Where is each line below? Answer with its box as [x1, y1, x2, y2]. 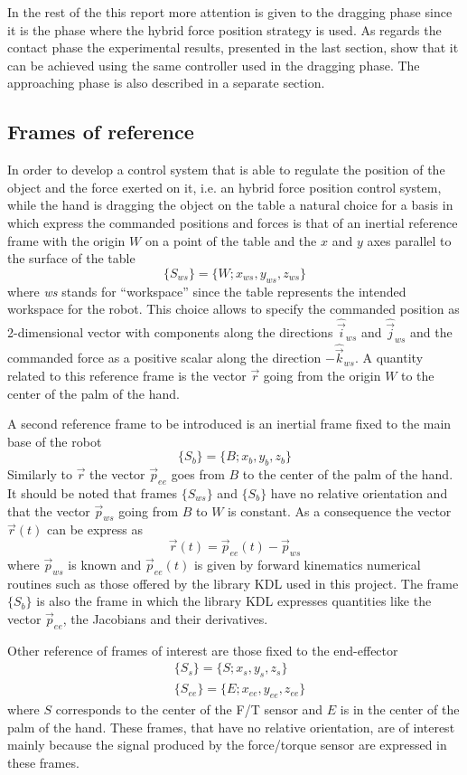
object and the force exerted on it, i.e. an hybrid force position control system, [7, 177, 442, 196]
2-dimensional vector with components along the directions [7, 323, 333, 342]
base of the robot [7, 431, 102, 450]
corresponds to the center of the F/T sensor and [55, 699, 323, 718]
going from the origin [263, 365, 381, 384]
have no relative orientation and [270, 483, 448, 502]
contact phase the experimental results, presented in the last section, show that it [7, 38, 459, 57]
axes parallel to [367, 231, 452, 250]
